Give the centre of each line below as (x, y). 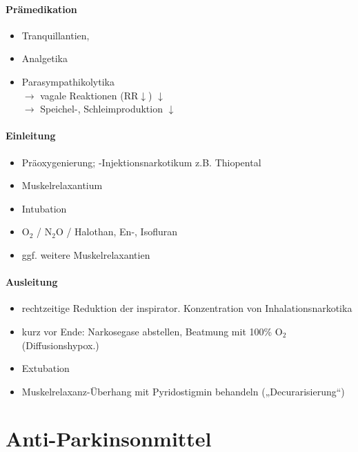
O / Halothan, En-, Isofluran (117, 232)
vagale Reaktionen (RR (89, 95)
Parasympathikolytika (68, 81)
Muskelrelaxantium (62, 185)
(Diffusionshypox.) (60, 345)
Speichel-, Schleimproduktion (101, 109)
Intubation (44, 208)
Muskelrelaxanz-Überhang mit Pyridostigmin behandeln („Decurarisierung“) (183, 391)
